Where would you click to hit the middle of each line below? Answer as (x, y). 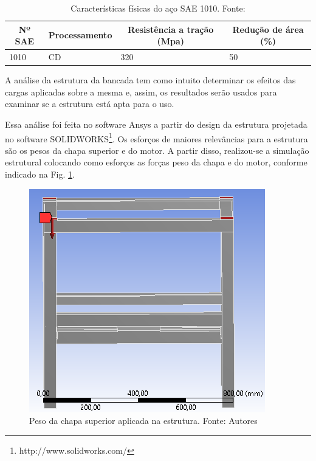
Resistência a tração (171, 29)
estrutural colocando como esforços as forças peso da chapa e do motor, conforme (156, 162)
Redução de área (268, 29)
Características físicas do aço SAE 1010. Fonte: (158, 8)
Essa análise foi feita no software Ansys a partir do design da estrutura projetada (156, 124)
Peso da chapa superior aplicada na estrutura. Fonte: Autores (143, 421)
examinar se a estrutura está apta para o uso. (90, 104)
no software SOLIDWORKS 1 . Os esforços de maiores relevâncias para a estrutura (156, 137)
